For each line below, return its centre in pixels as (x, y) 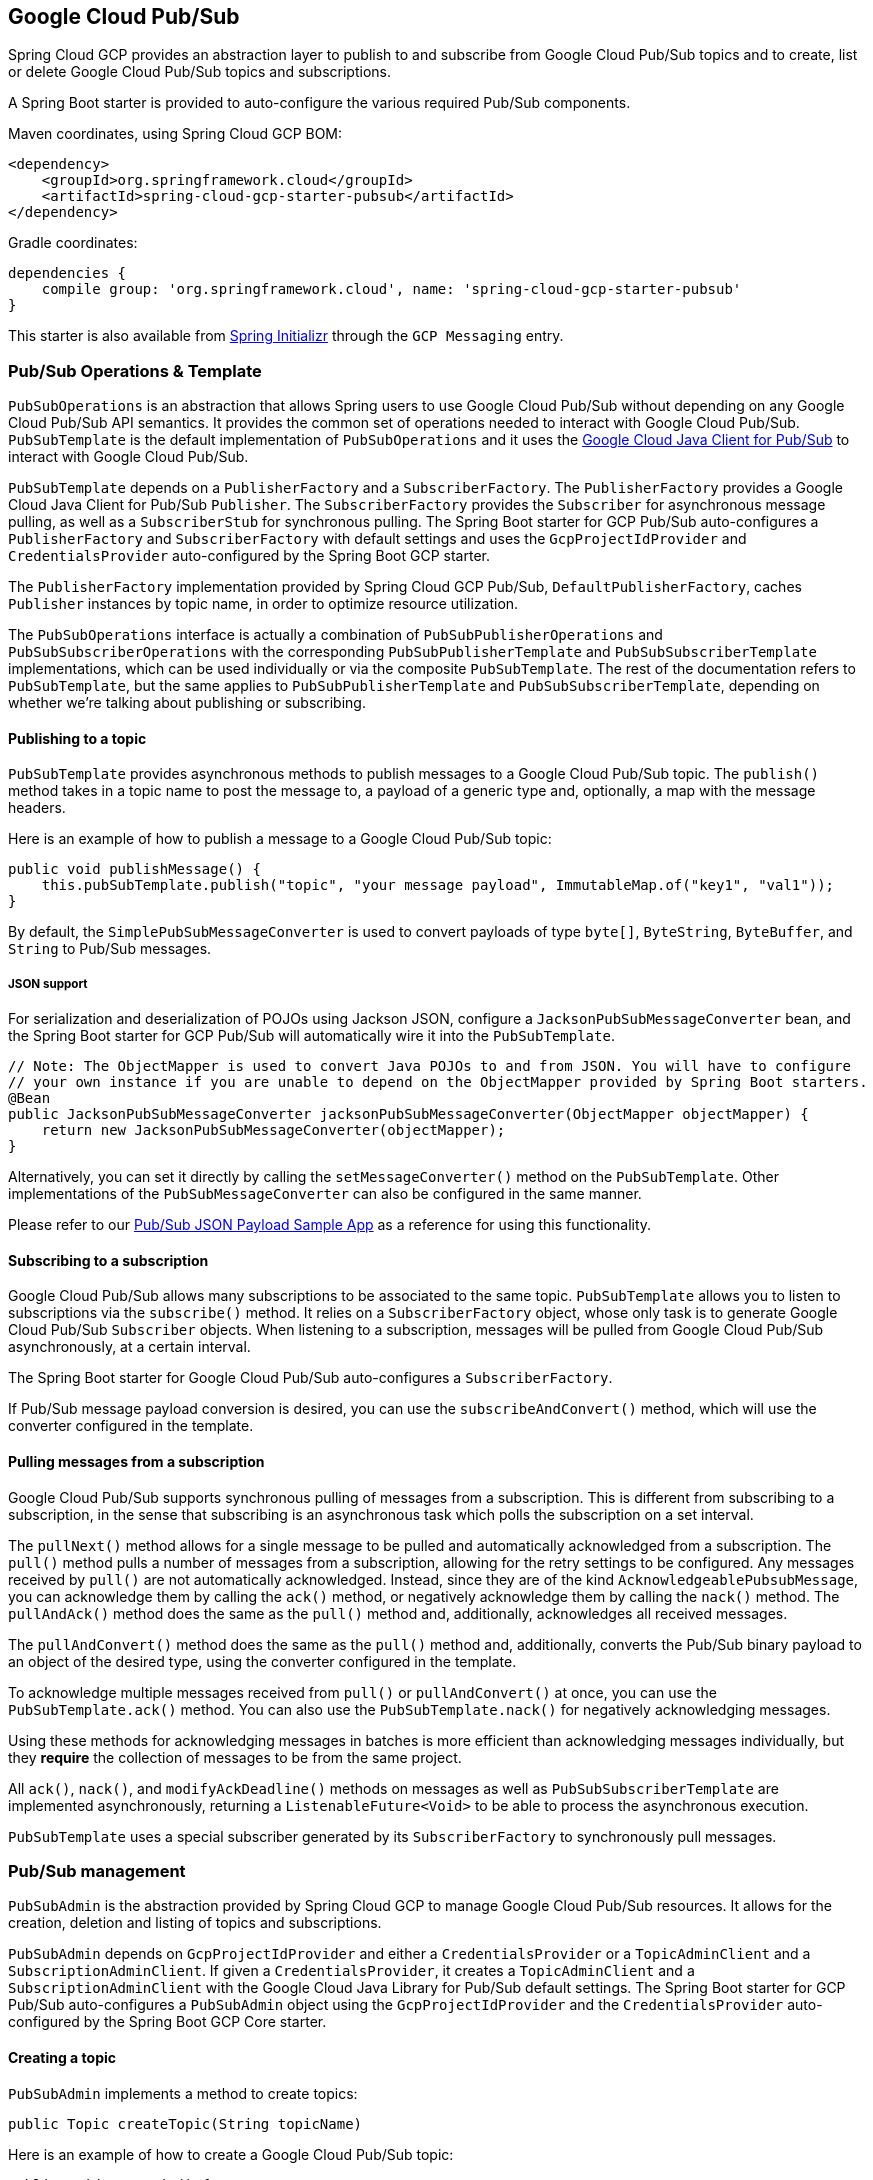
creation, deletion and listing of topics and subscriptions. (195, 1923)
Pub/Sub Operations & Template (135, 370)
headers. (37, 808)
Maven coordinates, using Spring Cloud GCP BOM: (175, 134)
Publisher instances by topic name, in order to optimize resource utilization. (263, 604)
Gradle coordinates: (73, 243)
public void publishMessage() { (134, 869)
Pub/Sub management (97, 1870)
